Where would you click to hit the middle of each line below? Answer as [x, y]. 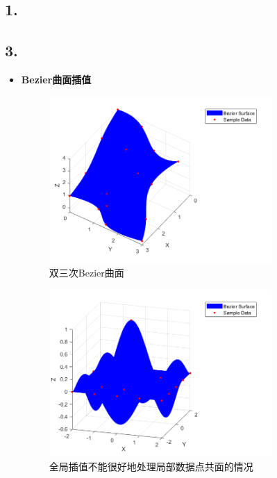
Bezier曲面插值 [56, 79]
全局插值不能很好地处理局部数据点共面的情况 [151, 466]
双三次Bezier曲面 [86, 273]
